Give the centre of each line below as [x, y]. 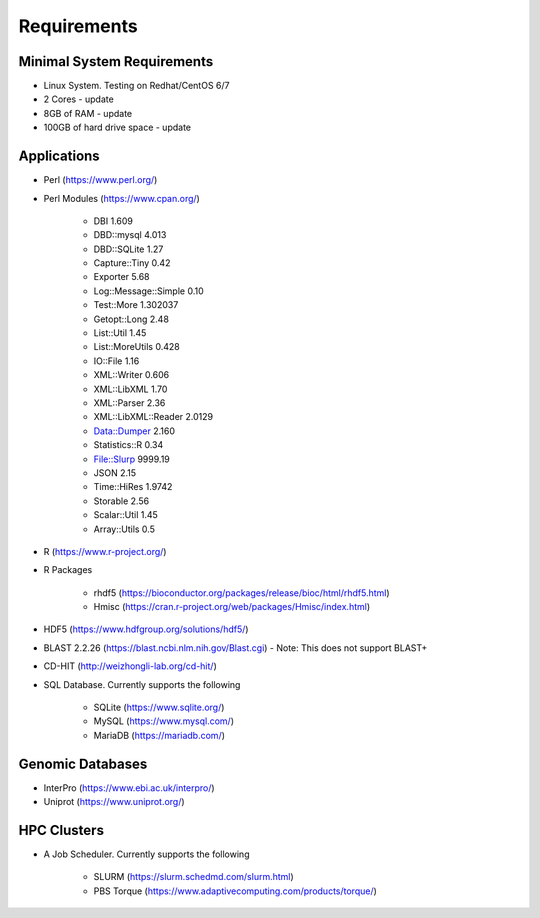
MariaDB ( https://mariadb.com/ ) [159, 735]
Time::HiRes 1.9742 [133, 487]
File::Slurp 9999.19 [131, 459]
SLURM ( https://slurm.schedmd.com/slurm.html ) [193, 877]
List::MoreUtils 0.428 [136, 347]
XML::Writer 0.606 [131, 375]
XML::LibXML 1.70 [130, 389]
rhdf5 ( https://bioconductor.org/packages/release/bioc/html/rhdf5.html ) [241, 592]
